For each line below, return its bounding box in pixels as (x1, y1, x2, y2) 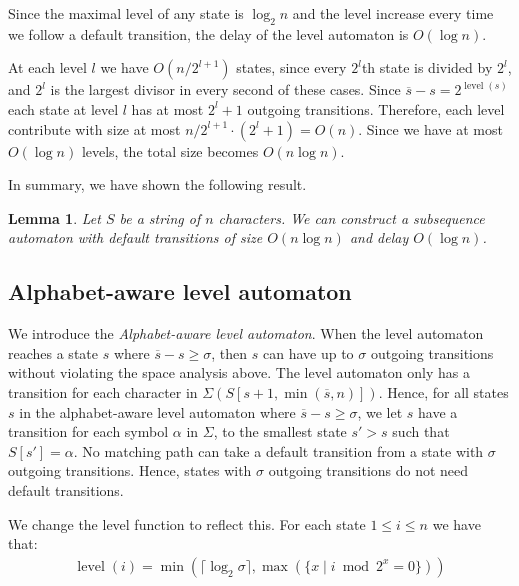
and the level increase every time (292, 3, 494, 23)
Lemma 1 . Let (8, 207, 101, 228)
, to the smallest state (213, 421, 347, 442)
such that (392, 421, 450, 442)
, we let (357, 401, 403, 422)
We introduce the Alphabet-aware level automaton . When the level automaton (8, 323, 484, 344)
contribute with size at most (8, 118, 181, 139)
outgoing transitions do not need (268, 460, 469, 481)
